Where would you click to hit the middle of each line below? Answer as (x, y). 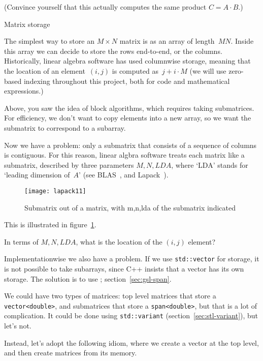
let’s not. (18, 326)
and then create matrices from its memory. (71, 353)
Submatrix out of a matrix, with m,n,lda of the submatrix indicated (130, 207)
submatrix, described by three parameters (69, 164)
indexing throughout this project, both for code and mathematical (127, 81)
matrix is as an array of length (167, 41)
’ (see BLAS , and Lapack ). (124, 175)
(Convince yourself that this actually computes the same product (105, 7)
